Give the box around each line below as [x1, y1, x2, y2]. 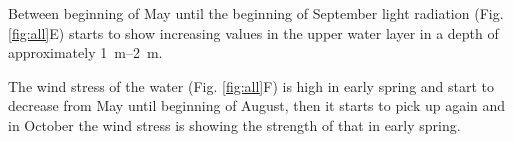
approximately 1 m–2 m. [8, 42, 163, 63]
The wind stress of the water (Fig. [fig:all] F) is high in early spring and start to [8, 75, 495, 96]
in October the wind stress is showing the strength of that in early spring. [8, 114, 461, 135]
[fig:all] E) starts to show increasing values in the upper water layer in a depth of [8, 22, 499, 43]
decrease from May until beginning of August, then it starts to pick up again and [8, 95, 506, 116]
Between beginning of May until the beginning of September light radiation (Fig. [8, 3, 504, 23]
